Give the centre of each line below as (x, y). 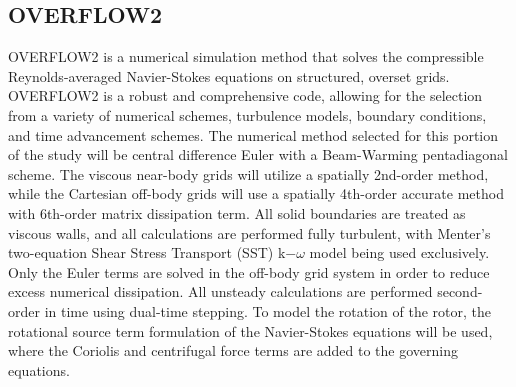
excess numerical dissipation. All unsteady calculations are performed (220, 291)
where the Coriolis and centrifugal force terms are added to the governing (233, 350)
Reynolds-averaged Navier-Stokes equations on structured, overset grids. (229, 75)
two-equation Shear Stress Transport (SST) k (147, 252)
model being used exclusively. (399, 252)
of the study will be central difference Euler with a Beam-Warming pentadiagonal (258, 154)
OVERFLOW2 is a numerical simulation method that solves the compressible (246, 56)
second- (460, 291)
